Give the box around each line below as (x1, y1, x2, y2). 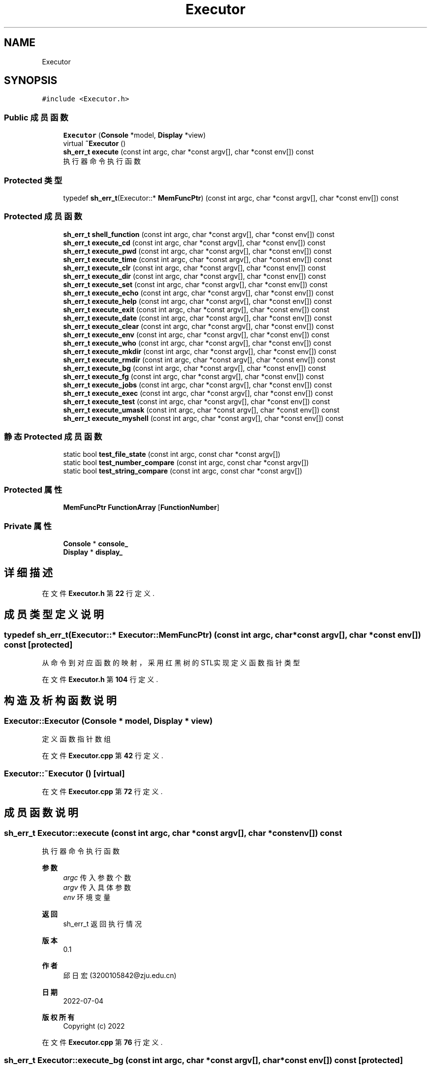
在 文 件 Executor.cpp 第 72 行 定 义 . (42, 787, 163, 796)
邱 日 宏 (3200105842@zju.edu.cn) (63, 971, 177, 980)
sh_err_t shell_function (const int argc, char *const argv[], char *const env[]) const (63, 230, 335, 238)
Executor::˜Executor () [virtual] (4, 768, 125, 778)
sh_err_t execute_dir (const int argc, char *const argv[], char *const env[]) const (63, 271, 326, 280)
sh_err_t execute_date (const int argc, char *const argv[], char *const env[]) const (63, 313, 332, 322)
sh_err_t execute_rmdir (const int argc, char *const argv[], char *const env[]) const (63, 355, 336, 364)
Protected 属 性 (4, 484, 62, 495)
